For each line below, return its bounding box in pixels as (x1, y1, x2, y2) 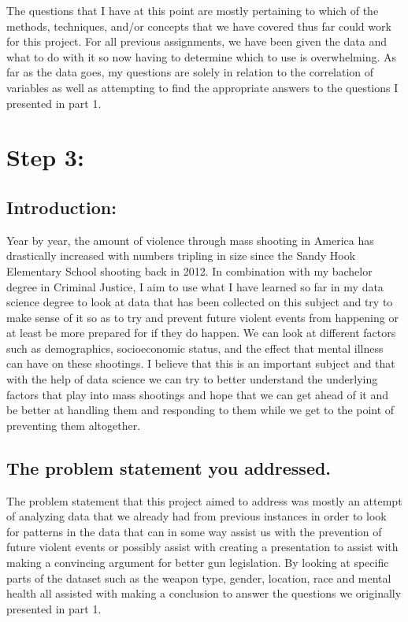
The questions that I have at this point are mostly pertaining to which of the (6, 2, 379, 18)
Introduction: (6, 194, 117, 219)
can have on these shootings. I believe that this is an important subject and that (6, 355, 395, 372)
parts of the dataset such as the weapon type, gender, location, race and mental (6, 569, 391, 586)
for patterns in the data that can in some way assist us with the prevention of (6, 523, 382, 539)
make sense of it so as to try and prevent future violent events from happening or (6, 309, 399, 325)
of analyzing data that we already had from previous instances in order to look (6, 508, 387, 524)
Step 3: (6, 141, 84, 173)
